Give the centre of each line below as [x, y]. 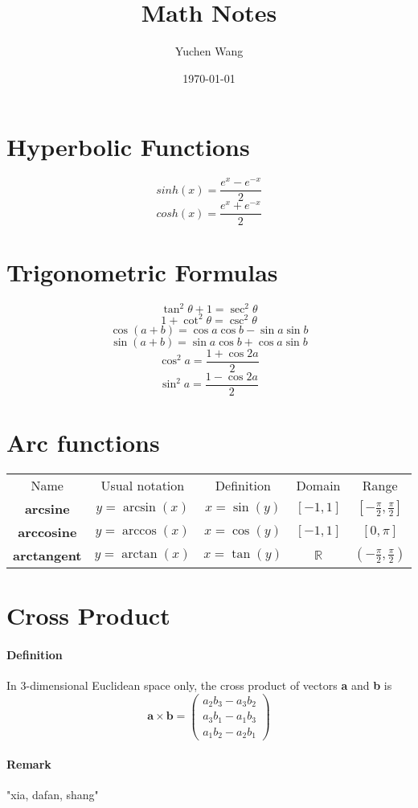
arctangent [47, 555]
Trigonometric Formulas [142, 271]
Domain [318, 485]
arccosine [47, 531]
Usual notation [143, 485]
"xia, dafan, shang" [53, 794]
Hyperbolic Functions [128, 147]
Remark [29, 763]
